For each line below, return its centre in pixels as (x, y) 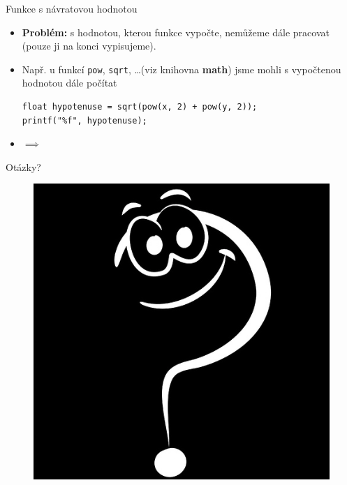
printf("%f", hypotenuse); (84, 120)
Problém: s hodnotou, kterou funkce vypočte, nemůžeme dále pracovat (176, 32)
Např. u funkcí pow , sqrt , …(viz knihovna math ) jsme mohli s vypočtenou (182, 69)
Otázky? (23, 166)
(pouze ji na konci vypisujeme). (89, 46)
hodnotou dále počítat (69, 83)
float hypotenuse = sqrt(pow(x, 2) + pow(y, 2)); (140, 107)
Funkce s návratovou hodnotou (72, 8)
